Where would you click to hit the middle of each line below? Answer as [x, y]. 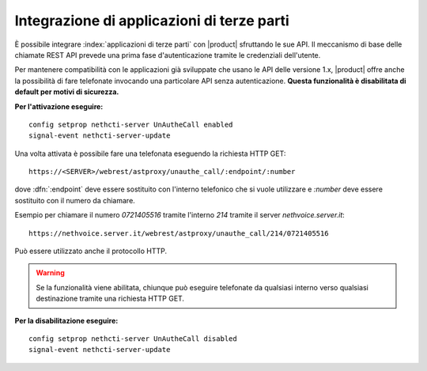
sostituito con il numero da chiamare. [75, 200]
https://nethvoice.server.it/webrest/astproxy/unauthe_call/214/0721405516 [179, 233]
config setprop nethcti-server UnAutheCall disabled [133, 339]
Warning [50, 273]
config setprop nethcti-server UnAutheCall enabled [131, 124]
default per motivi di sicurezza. [67, 92]
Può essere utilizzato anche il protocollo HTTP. [91, 251]
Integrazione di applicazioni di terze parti [152, 21]
